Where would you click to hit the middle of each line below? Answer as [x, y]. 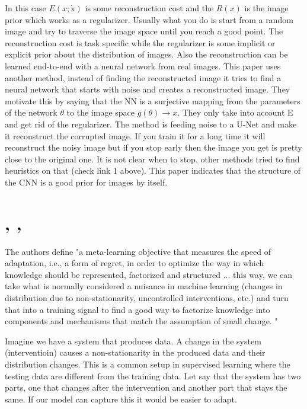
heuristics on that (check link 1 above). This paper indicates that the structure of [153, 170]
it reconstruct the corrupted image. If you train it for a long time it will [135, 135]
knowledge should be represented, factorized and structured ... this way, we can [149, 274]
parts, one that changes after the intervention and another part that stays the [146, 387]
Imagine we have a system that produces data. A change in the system [133, 341]
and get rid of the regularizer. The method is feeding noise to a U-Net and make [151, 124]
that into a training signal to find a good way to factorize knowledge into [137, 309]
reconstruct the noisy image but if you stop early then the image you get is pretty [153, 147]
